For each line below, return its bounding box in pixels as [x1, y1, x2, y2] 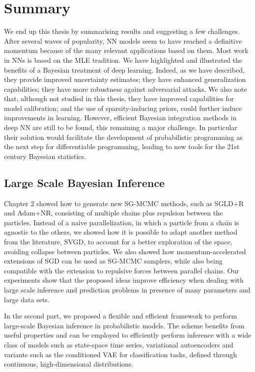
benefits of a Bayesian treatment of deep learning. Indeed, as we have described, [4, 64, 245, 75]
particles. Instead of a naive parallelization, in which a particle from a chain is [4, 217, 239, 227]
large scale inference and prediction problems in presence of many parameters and [4, 284, 251, 294]
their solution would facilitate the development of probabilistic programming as [4, 132, 243, 142]
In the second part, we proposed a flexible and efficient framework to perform [4, 311, 237, 321]
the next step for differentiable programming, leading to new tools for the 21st [4, 141, 240, 152]
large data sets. [4, 294, 50, 304]
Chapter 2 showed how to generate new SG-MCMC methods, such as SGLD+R [4, 198, 244, 208]
